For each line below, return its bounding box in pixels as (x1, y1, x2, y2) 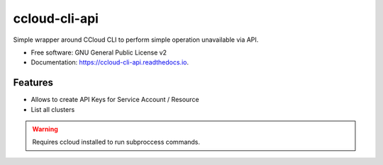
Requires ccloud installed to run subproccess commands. (32, 138, 201, 147)
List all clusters (30, 105, 75, 113)
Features (13, 76, 53, 89)
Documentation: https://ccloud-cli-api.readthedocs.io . (30, 58, 189, 67)
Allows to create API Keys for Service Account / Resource (30, 96, 199, 104)
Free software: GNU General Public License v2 (30, 48, 167, 57)
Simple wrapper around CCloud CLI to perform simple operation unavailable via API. (13, 35, 259, 44)
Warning (32, 125, 58, 134)
